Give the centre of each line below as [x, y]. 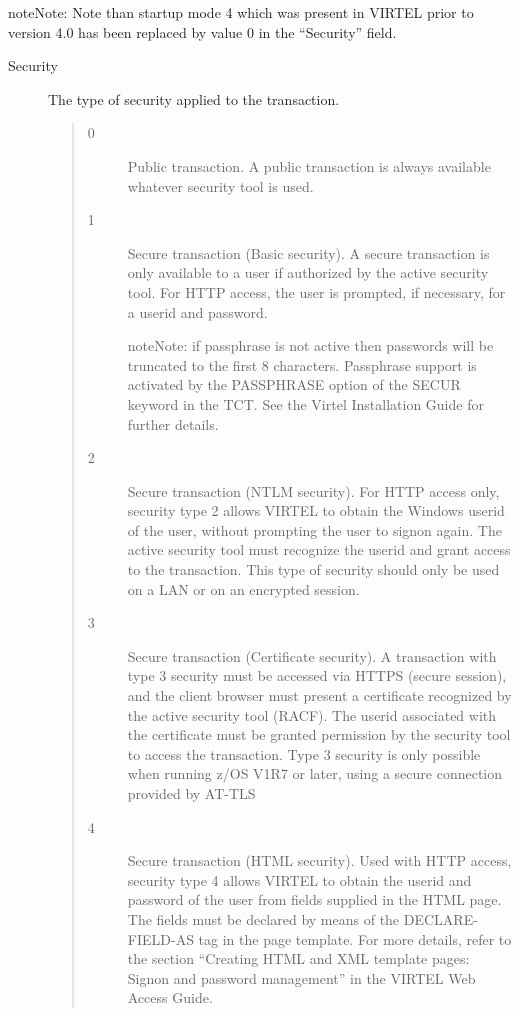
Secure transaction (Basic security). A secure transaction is [308, 252]
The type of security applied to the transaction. [194, 98]
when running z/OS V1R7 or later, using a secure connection [315, 773]
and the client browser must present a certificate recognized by [319, 695]
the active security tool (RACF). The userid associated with [312, 714]
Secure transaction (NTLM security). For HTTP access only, [313, 490]
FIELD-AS [160, 938]
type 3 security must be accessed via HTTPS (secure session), [317, 675]
